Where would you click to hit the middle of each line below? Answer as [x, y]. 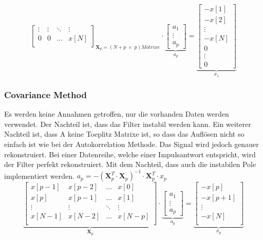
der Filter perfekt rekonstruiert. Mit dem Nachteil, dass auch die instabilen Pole [130, 164]
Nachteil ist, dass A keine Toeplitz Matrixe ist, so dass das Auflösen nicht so [124, 134]
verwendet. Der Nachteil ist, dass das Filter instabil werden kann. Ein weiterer [128, 124]
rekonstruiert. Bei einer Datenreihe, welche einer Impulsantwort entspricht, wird [130, 154]
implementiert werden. [39, 176]
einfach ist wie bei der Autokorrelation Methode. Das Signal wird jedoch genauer [131, 144]
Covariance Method [45, 94]
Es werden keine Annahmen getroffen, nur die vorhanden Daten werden [117, 114]
